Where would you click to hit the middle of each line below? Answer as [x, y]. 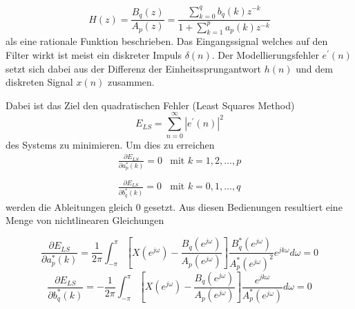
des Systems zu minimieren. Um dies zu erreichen [110, 144]
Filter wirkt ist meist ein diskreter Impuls [94, 55]
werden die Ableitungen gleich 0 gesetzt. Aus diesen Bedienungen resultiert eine [174, 206]
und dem [314, 68]
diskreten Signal [39, 82]
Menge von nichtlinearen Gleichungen [85, 220]
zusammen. [131, 82]
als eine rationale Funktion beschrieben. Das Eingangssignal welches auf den [167, 41]
